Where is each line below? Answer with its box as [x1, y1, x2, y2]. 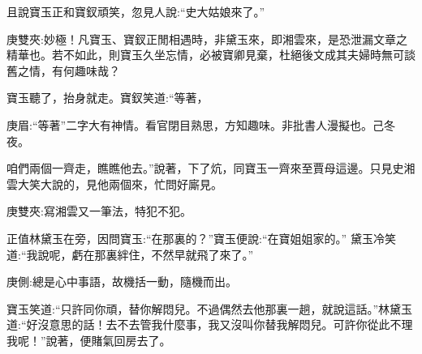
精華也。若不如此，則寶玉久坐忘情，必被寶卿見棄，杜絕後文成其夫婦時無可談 [6, 46, 416, 63]
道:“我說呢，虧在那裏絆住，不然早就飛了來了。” [6, 245, 254, 262]
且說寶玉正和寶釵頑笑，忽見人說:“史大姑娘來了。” [6, 3, 265, 19]
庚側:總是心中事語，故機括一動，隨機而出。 [6, 273, 237, 290]
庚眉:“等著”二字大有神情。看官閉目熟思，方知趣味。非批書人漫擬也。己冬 [6, 116, 396, 133]
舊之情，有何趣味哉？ [6, 62, 120, 79]
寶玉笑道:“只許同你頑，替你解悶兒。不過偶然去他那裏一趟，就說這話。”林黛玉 [6, 300, 413, 317]
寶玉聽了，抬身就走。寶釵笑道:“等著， [6, 89, 209, 106]
